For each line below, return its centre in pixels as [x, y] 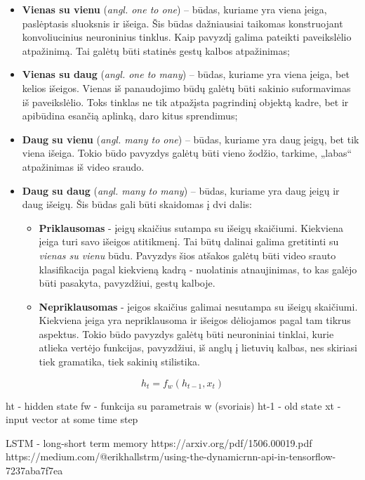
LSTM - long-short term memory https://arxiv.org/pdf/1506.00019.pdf [159, 442]
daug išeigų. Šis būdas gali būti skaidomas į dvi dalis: [137, 204]
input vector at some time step [72, 419]
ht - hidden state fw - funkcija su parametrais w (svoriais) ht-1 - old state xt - [173, 405]
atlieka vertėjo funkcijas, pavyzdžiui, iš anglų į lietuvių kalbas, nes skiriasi [198, 348]
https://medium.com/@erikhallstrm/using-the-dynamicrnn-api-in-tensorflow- [171, 456]
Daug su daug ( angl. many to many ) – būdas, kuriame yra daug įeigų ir [181, 190]
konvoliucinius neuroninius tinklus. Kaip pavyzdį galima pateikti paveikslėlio [187, 37]
